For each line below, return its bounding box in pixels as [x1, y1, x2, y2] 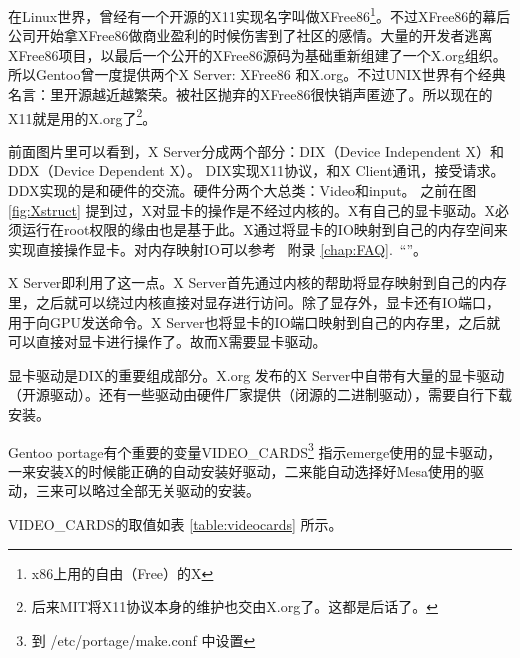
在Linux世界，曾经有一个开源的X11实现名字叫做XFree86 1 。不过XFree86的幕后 [8, 3, 511, 26]
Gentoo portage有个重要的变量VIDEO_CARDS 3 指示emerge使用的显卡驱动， [8, 438, 502, 462]
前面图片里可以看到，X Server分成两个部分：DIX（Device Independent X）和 [8, 140, 504, 161]
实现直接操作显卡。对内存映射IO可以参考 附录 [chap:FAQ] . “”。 [8, 238, 428, 259]
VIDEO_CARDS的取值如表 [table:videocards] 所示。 [8, 514, 343, 535]
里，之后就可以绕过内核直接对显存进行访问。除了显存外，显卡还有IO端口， [8, 292, 500, 313]
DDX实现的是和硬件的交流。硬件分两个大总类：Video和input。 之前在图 [8, 180, 477, 201]
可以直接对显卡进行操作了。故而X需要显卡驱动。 [8, 331, 327, 352]
